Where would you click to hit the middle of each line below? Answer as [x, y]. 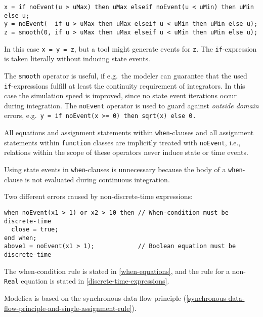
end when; [20, 238]
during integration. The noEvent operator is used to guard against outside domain [131, 105]
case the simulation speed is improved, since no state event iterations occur [120, 95]
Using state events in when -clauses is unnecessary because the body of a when [123, 169]
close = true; [35, 230]
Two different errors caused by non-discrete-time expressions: [98, 196]
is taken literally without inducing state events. [77, 58]
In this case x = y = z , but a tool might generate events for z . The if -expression [130, 48]
